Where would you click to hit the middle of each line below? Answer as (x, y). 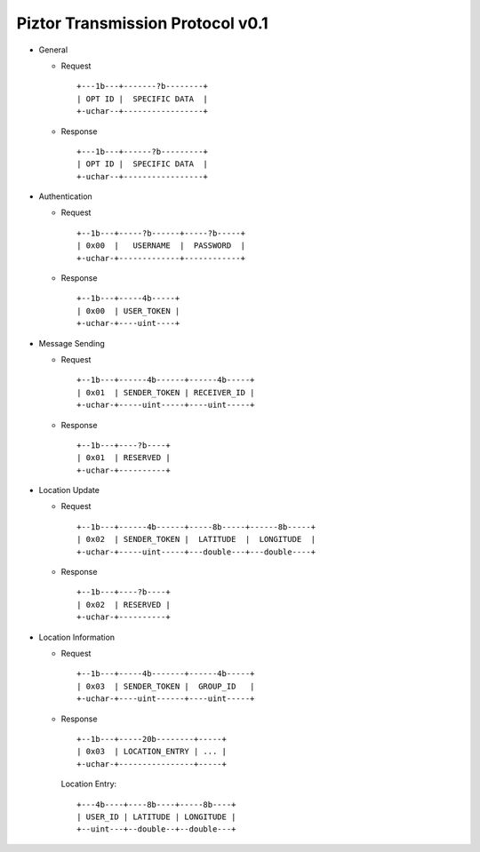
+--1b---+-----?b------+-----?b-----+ (161, 233)
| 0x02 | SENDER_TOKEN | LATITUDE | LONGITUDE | (196, 539)
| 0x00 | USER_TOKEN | (128, 311)
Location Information (77, 637)
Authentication (65, 196)
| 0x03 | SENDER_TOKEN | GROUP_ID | (166, 686)
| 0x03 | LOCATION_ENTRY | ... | (152, 752)
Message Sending (72, 343)
